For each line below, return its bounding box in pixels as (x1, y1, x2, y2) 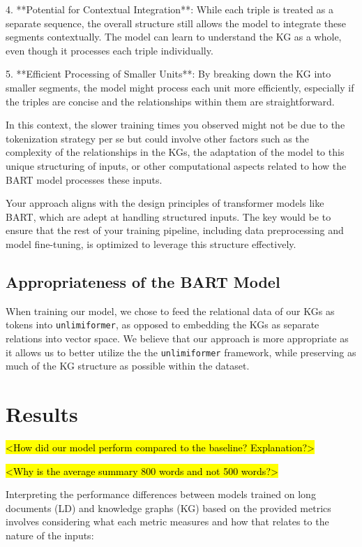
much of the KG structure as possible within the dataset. (6, 358, 250, 373)
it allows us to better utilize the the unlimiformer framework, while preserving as (6, 344, 356, 359)
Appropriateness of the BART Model (6, 270, 280, 292)
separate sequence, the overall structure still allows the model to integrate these (6, 15, 346, 30)
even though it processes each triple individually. (6, 43, 213, 57)
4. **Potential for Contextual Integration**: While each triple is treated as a (6, 2, 333, 16)
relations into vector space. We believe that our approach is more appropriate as (6, 330, 349, 345)
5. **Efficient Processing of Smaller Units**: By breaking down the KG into (6, 66, 331, 81)
